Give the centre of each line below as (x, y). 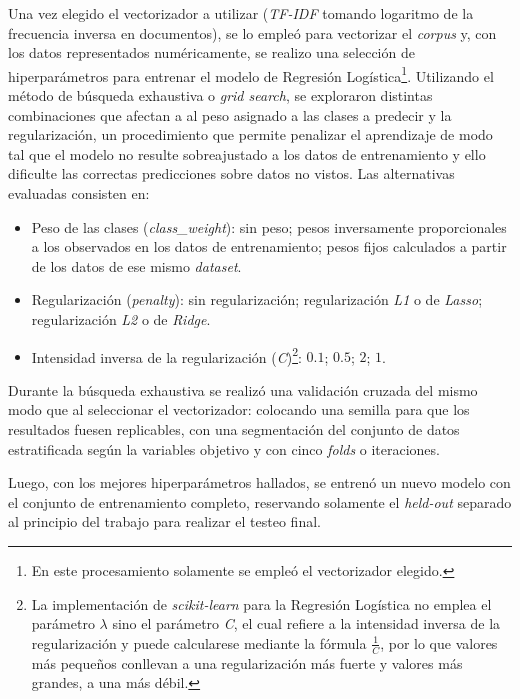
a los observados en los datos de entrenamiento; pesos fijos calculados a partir (269, 246)
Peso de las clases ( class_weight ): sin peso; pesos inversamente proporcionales (269, 226)
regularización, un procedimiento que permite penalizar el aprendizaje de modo (250, 134)
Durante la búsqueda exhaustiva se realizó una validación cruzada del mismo (243, 389)
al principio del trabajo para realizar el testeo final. (164, 521)
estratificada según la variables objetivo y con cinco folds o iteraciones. (224, 448)
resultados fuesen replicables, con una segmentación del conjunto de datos (234, 429)
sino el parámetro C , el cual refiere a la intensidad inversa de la (306, 623)
